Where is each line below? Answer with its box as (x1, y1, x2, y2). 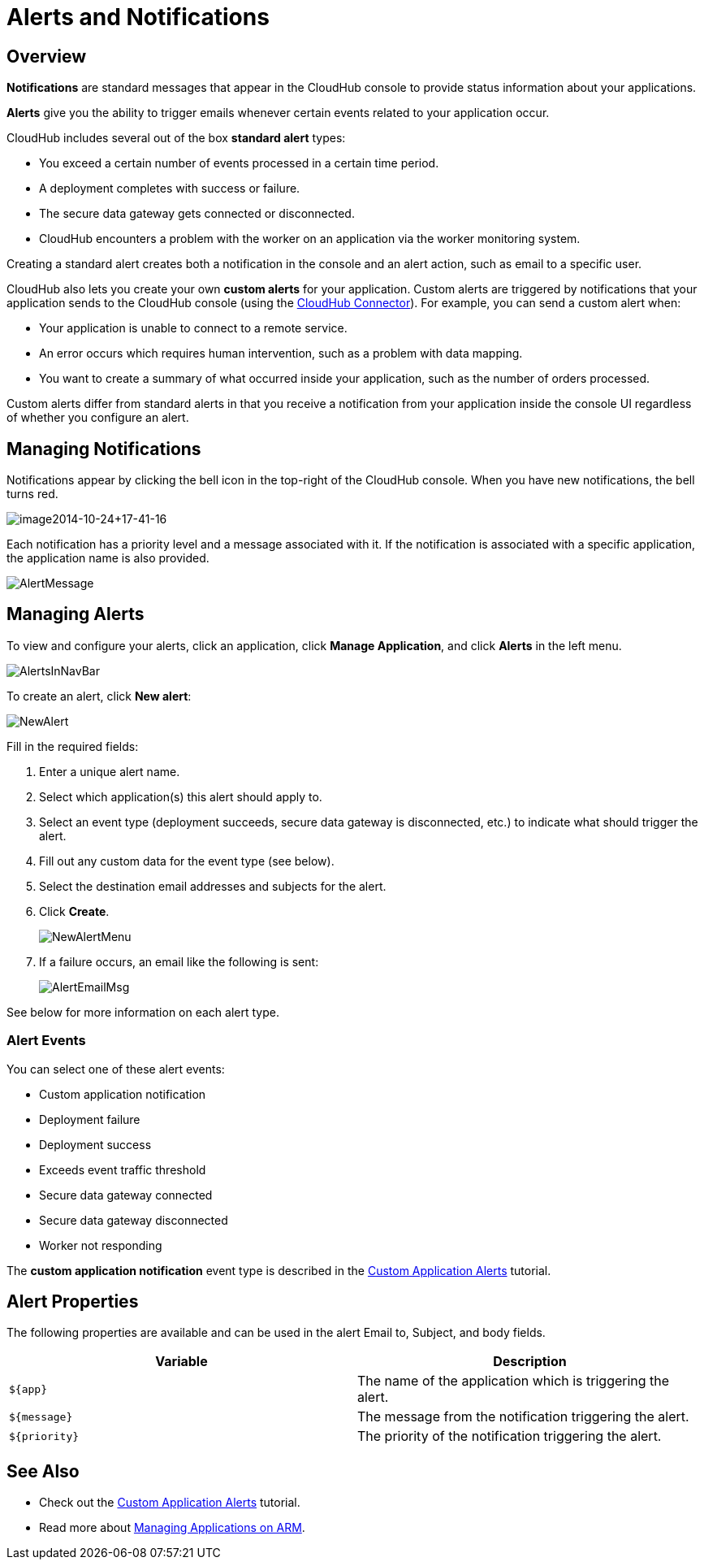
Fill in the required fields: (6, 739, 139, 753)
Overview (6, 46, 87, 67)
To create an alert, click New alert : (6, 688, 192, 703)
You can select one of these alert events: (6, 1061, 225, 1076)
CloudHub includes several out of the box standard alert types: (6, 131, 346, 145)
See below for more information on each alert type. (6, 1004, 279, 1019)
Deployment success (39, 1137, 152, 1152)
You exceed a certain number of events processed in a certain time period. (39, 156, 439, 171)
